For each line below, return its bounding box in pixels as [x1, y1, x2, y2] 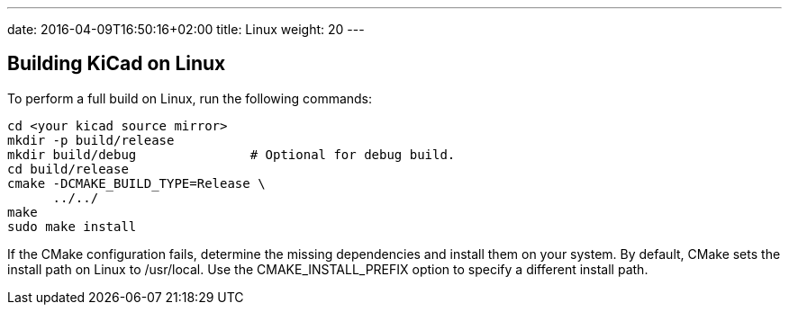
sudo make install [7, 218, 137, 234]
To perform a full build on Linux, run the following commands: [7, 90, 373, 106]
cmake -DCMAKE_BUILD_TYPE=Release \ [7, 175, 266, 191]
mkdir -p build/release [7, 132, 175, 147]
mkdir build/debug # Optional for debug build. [7, 147, 456, 162]
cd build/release [7, 161, 129, 176]
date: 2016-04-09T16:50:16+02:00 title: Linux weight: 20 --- [7, 22, 365, 37]
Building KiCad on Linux [7, 52, 226, 76]
